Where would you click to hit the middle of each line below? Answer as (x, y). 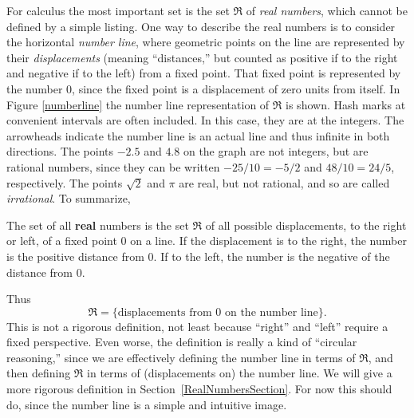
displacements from (165, 312)
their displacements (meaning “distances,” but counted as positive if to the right (202, 57)
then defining (39, 373)
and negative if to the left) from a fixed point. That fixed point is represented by (204, 73)
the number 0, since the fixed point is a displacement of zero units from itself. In (203, 88)
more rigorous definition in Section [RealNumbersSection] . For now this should (199, 389)
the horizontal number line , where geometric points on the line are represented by (206, 42)
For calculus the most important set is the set (118, 10)
